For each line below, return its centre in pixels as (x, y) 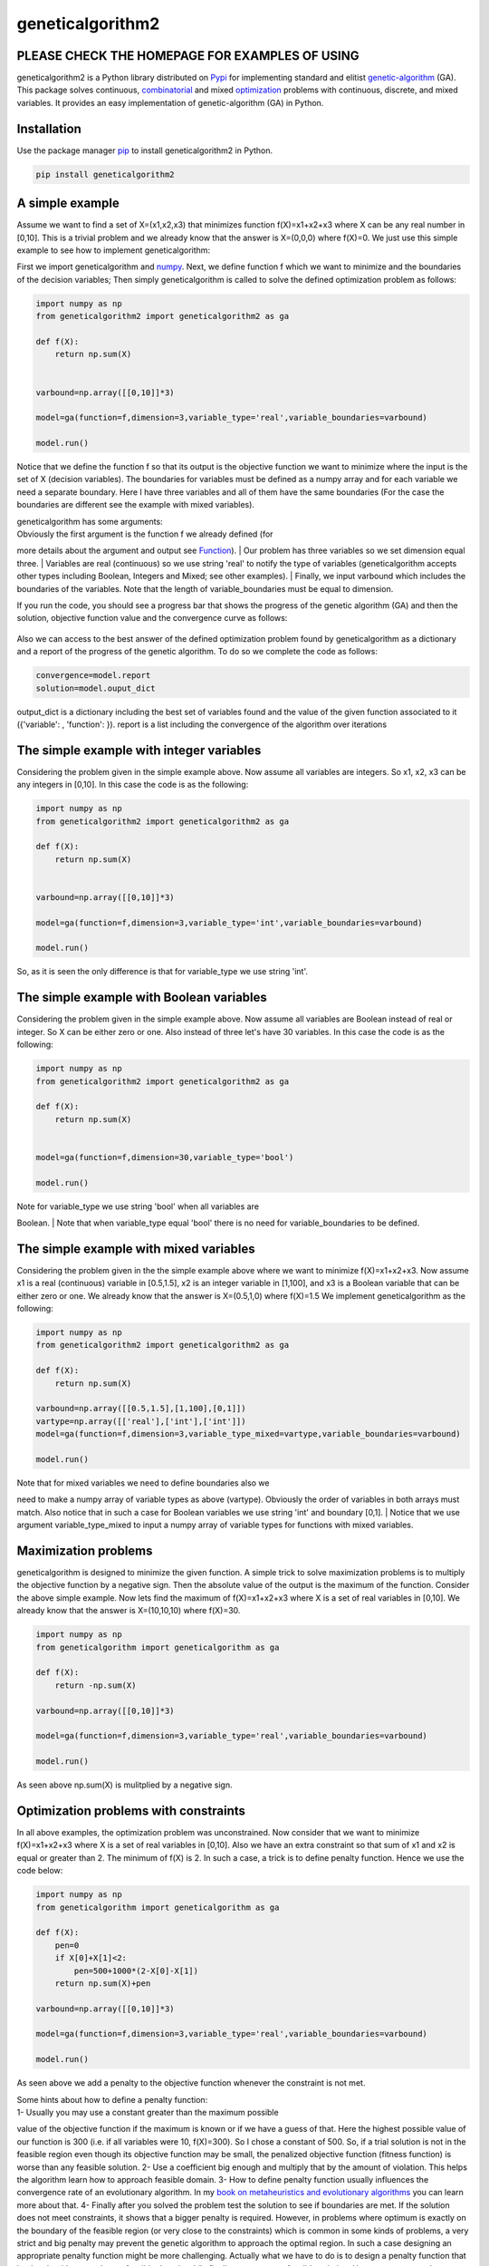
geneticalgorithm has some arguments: (90, 521)
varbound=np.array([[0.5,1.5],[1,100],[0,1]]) (141, 1409)
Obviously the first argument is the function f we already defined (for (145, 534)
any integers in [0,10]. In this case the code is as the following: (133, 785)
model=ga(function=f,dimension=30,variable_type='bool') (165, 1157)
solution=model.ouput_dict (96, 688)
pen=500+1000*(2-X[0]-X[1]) (136, 1971)
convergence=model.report (93, 676)
